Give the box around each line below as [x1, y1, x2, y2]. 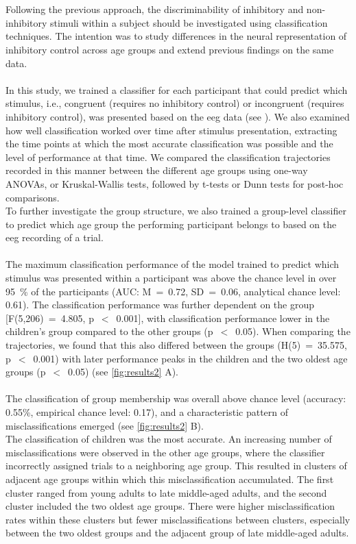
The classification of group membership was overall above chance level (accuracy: [5, 391, 346, 406]
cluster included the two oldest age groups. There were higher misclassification [5, 499, 335, 513]
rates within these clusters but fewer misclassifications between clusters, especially [5, 512, 351, 526]
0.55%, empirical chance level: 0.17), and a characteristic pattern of [5, 405, 289, 419]
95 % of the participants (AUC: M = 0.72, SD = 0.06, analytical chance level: [5, 284, 341, 298]
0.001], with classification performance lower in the [116, 310, 330, 325]
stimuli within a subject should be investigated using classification [50, 15, 328, 29]
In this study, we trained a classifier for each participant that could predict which [5, 82, 348, 97]
